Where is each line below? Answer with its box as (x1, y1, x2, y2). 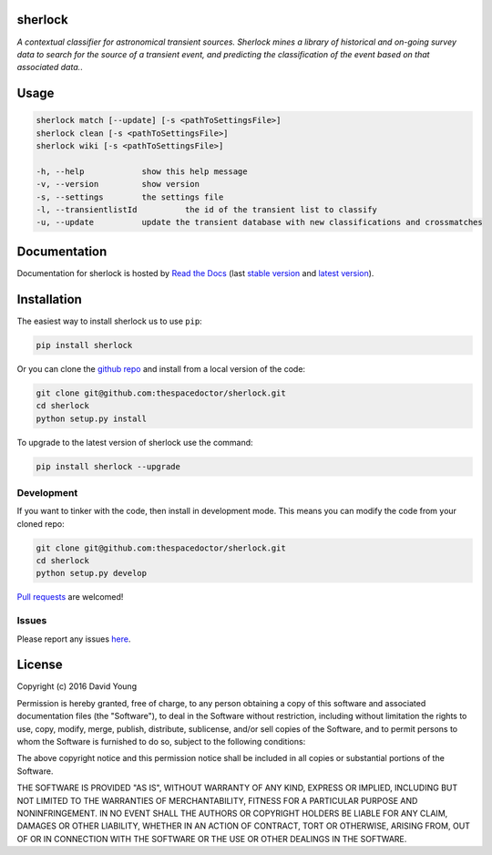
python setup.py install (36, 413, 148, 424)
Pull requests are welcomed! (16, 592, 124, 603)
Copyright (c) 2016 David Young (16, 681, 137, 692)
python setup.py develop (36, 568, 148, 579)
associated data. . (16, 62, 84, 73)
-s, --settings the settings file (36, 191, 224, 202)
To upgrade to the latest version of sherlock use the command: (16, 437, 254, 448)
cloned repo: (16, 518, 65, 529)
